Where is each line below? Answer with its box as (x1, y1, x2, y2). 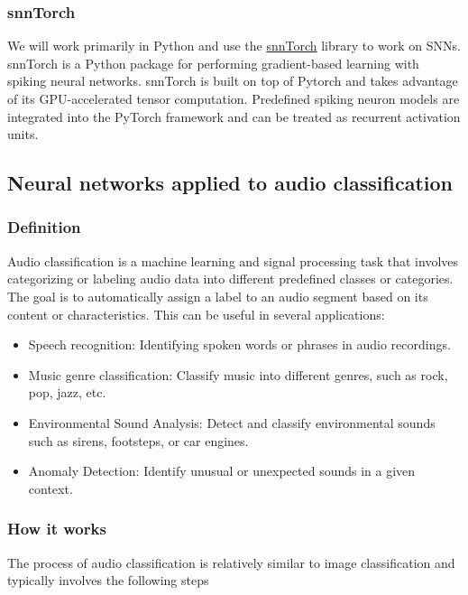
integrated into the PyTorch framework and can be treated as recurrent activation (7, 107, 461, 126)
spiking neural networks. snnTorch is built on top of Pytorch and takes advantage (7, 71, 458, 90)
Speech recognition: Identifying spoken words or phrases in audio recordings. (28, 335, 451, 354)
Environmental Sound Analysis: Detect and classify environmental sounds (28, 413, 436, 432)
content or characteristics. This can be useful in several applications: (7, 304, 385, 323)
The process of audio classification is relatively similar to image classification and (7, 553, 455, 572)
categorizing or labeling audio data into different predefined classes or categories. (7, 269, 454, 288)
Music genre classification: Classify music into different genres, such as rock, (28, 365, 448, 384)
